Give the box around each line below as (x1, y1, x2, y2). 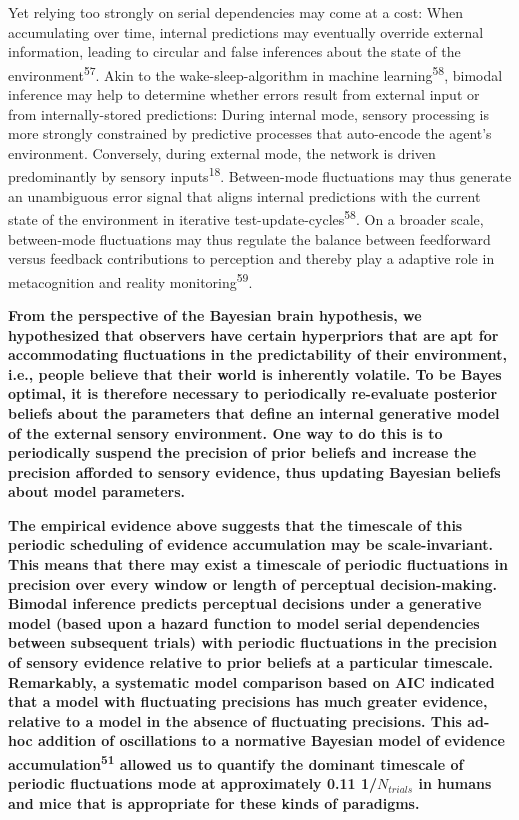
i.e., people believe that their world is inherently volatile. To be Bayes (8, 363, 502, 384)
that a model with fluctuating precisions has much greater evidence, (8, 691, 488, 712)
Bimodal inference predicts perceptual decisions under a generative (8, 593, 482, 614)
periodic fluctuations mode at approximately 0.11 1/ (8, 773, 378, 794)
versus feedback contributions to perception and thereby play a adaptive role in (8, 248, 495, 269)
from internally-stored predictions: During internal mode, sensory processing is (8, 103, 489, 124)
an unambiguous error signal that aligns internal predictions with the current (8, 185, 481, 206)
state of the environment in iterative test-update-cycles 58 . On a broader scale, (8, 206, 484, 229)
